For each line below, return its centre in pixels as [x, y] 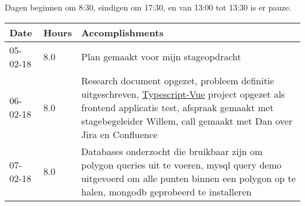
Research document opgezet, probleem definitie [178, 80]
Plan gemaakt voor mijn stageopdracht [161, 57]
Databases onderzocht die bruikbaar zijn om [172, 151]
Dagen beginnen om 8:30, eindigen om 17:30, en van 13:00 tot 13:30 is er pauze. [148, 7]
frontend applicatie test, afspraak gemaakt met [177, 107]
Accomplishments [122, 32]
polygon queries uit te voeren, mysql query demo [181, 164]
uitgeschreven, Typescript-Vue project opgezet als [183, 94]
